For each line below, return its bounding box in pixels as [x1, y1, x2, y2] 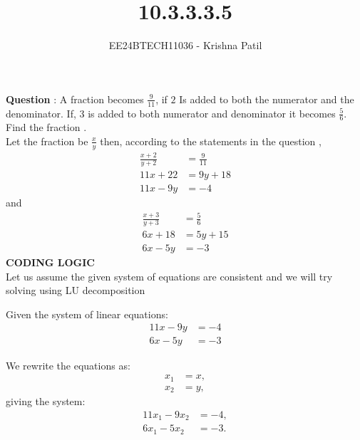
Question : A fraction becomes [6, 91, 144, 106]
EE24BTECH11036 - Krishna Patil [108, 38, 262, 53]
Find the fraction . [6, 120, 87, 135]
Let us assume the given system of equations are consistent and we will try [6, 268, 333, 283]
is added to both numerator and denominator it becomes [88, 105, 336, 120]
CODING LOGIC [6, 255, 95, 270]
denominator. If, [6, 105, 76, 120]
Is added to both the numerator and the [179, 91, 354, 106]
